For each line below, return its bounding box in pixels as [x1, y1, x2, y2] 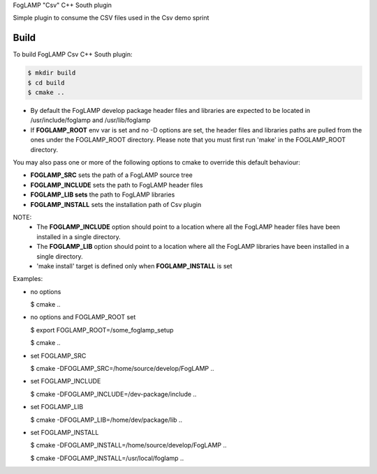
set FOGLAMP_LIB [30, 403, 84, 411]
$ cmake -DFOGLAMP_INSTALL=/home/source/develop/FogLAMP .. [30, 441, 227, 450]
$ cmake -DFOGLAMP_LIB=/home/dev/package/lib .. [30, 415, 183, 424]
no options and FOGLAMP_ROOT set [30, 313, 136, 321]
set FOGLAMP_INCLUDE [30, 377, 101, 385]
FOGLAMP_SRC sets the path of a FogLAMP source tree [30, 171, 193, 179]
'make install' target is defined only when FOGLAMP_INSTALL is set [36, 261, 233, 270]
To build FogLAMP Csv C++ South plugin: [13, 50, 133, 59]
